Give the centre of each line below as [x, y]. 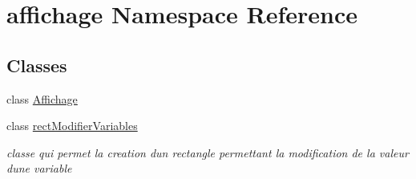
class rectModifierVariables [72, 126]
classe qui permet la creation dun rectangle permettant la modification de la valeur [208, 152]
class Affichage [42, 98]
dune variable [39, 168]
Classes [37, 65]
